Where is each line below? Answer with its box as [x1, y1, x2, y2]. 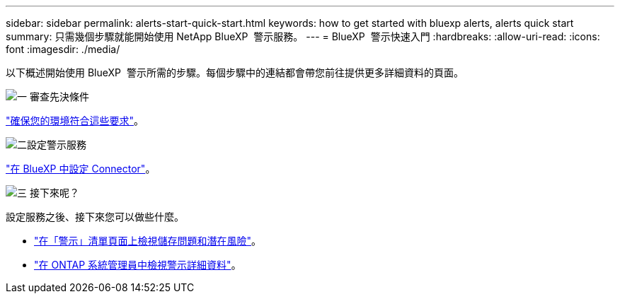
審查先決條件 [29, 90, 89, 102]
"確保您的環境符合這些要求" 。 [6, 115, 144, 127]
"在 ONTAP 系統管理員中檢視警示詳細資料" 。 [34, 259, 241, 271]
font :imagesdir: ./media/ [6, 43, 120, 55]
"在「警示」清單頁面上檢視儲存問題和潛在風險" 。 [34, 235, 262, 247]
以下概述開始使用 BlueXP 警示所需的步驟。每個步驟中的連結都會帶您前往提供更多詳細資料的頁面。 [6, 66, 464, 78]
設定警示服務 [27, 139, 86, 151]
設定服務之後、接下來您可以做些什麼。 [6, 211, 184, 223]
